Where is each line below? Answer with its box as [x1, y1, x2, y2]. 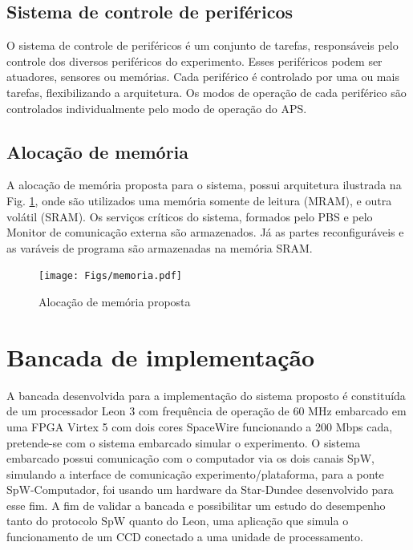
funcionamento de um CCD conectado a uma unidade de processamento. [6, 528, 363, 545]
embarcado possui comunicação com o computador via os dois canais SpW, [6, 450, 375, 467]
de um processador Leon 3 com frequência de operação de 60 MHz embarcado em [6, 402, 407, 419]
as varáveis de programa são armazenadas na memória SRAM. [6, 239, 313, 256]
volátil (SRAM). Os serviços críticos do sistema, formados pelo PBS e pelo [6, 208, 373, 224]
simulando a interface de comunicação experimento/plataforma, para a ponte [6, 465, 384, 482]
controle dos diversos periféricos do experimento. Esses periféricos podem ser [6, 52, 383, 69]
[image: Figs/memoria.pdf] [38, 270, 182, 282]
